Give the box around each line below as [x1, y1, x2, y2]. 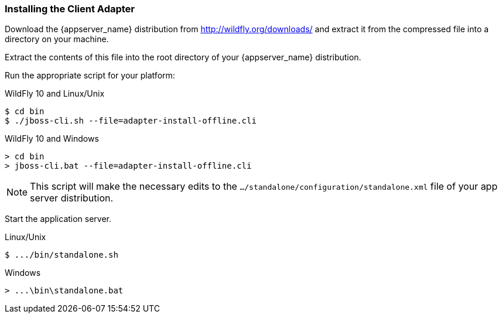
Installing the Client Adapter [5, 3, 135, 15]
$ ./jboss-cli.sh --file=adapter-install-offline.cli [5, 116, 257, 126]
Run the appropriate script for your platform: [5, 70, 175, 81]
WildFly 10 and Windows [5, 134, 99, 144]
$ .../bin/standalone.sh [5, 250, 118, 260]
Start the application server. [5, 214, 112, 224]
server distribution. [30, 192, 114, 204]
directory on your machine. [5, 34, 109, 45]
